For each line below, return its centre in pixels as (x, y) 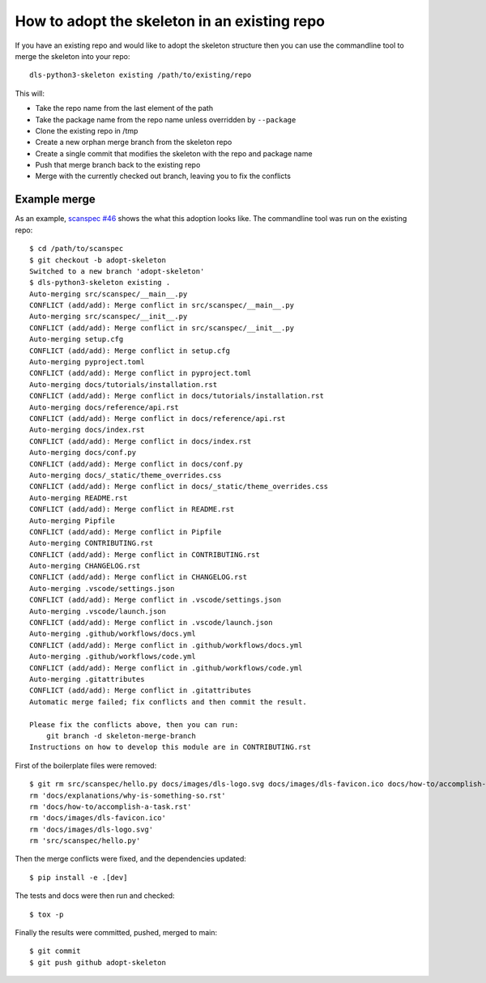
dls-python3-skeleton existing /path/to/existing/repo (141, 75)
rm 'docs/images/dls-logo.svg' (92, 829)
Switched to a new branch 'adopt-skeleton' (117, 271)
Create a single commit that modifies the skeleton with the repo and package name (174, 153)
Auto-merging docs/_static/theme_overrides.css (126, 475)
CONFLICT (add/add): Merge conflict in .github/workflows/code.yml (166, 668)
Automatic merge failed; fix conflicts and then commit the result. (168, 702)
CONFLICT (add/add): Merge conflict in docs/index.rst (141, 441)
